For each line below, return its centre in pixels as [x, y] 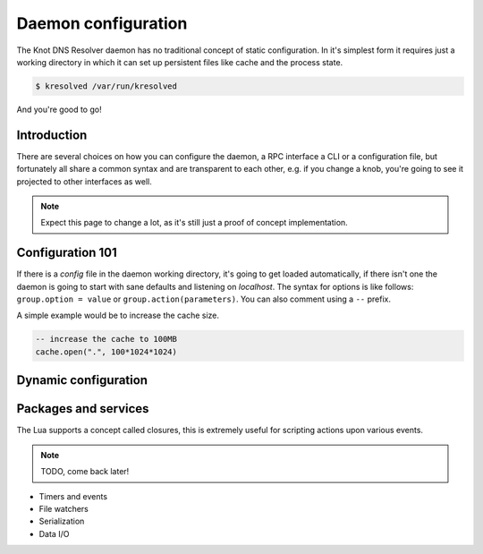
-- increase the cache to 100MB [106, 339]
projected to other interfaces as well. [84, 181]
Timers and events [73, 496]
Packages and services [83, 409]
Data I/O [54, 533]
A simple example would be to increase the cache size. [118, 315]
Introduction [52, 135]
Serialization [62, 521]
